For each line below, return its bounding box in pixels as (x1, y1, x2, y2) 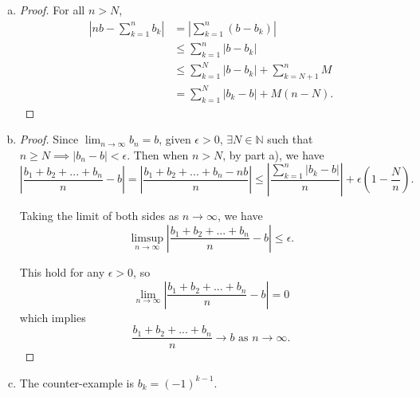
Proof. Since (19, 131, 79, 147)
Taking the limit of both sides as (19, 207, 179, 224)
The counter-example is (19, 374, 135, 391)
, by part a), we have (222, 146, 324, 163)
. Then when (127, 146, 189, 163)
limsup (131, 232, 163, 244)
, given (159, 131, 191, 147)
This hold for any (19, 263, 105, 280)
